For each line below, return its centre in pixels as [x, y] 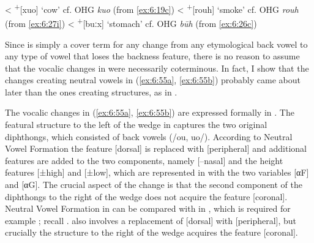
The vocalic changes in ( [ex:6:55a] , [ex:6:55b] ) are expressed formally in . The [150, 112]
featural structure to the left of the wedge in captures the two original [136, 125]
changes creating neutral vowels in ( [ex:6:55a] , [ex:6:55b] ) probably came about [153, 80]
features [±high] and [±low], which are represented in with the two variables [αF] [157, 172]
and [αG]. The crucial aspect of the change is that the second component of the [154, 185]
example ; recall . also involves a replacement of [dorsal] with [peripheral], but [151, 220]
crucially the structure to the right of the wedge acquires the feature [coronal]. [151, 232]
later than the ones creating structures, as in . [91, 92]
